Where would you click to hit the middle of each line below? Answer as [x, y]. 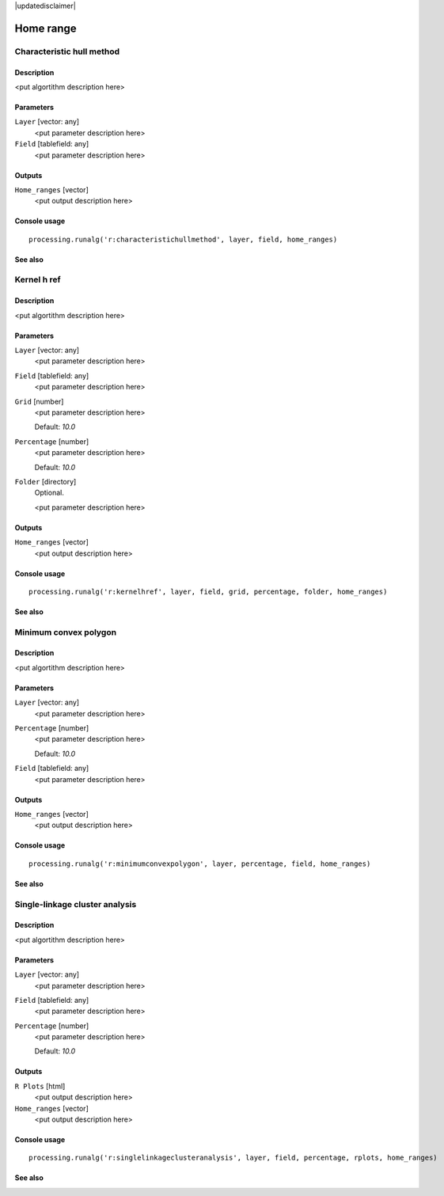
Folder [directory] [46, 481]
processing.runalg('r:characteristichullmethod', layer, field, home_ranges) [183, 239]
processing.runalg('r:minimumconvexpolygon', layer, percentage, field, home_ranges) [200, 864]
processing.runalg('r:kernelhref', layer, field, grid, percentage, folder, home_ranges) [208, 591]
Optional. [49, 493]
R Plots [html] [40, 1086]
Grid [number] [39, 401]
